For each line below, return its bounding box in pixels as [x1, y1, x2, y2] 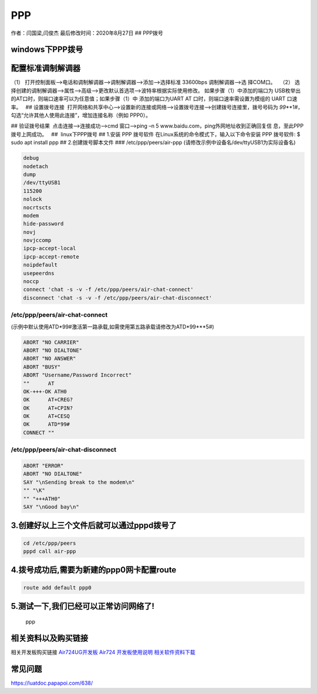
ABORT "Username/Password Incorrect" [23, 372, 132, 378]
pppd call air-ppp [23, 548, 76, 555]
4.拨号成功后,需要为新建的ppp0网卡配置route [11, 565, 177, 575]
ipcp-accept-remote [23, 253, 79, 260]
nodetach [23, 163, 49, 170]
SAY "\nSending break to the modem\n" [23, 479, 135, 485]
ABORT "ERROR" [23, 462, 64, 469]
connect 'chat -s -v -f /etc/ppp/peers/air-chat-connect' [23, 286, 194, 293]
